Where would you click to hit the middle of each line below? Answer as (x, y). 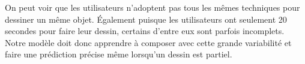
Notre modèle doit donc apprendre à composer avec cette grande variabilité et (148, 42)
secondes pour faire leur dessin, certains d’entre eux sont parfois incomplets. (145, 31)
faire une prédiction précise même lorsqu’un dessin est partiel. (119, 54)
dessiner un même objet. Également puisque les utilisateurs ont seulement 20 (146, 19)
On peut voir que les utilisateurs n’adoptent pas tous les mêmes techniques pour (152, 7)
